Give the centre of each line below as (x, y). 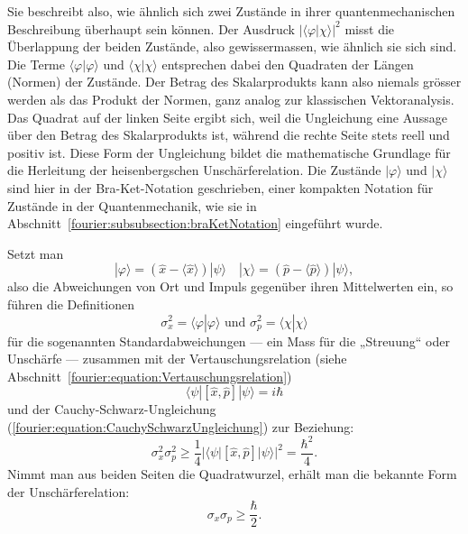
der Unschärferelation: (69, 491)
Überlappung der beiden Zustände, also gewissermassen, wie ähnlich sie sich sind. (232, 46)
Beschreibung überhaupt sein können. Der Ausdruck (151, 28)
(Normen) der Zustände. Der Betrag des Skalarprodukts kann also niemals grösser (234, 82)
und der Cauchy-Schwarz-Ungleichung (112, 409)
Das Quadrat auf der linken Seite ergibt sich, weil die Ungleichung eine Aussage (227, 117)
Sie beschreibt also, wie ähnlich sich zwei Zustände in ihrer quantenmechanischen (231, 11)
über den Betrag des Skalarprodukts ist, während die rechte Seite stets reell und (229, 135)
